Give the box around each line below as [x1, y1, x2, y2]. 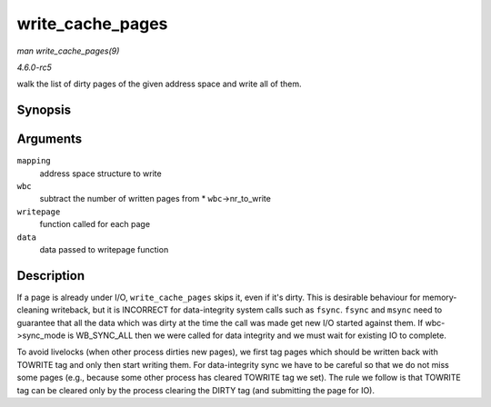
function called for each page [39, 219, 150, 230]
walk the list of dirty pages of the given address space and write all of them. [16, 78, 302, 90]
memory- [422, 292, 457, 303]
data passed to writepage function [39, 243, 169, 254]
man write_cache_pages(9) [16, 45, 120, 56]
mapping [16, 155, 52, 166]
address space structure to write [39, 168, 163, 179]
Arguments [16, 132, 83, 147]
